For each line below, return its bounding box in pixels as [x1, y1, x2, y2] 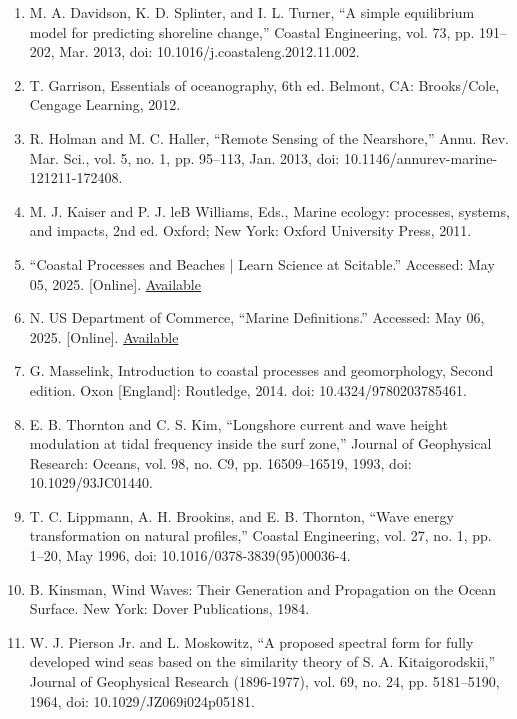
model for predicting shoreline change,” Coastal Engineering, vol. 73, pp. [29, 21, 475, 42]
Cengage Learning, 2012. [29, 94, 181, 115]
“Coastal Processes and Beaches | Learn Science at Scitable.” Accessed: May [29, 253, 495, 274]
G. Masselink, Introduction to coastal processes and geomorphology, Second [29, 360, 494, 381]
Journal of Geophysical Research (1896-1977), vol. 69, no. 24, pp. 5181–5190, [29, 671, 500, 692]
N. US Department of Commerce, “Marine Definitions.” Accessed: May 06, [29, 307, 485, 328]
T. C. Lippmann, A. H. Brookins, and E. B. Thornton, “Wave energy [29, 505, 454, 526]
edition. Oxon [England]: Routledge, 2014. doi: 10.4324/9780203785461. [29, 379, 467, 400]
